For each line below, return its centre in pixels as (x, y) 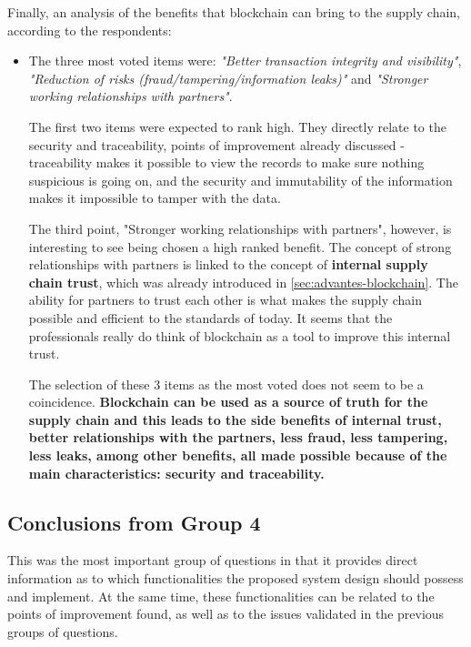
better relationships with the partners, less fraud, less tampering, (238, 437)
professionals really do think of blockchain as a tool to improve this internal (240, 335)
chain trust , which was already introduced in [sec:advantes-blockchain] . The (243, 282)
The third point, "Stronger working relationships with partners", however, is (240, 228)
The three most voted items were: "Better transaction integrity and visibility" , (245, 61)
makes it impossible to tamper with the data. (155, 198)
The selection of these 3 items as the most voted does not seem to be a (226, 384)
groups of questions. (63, 631)
